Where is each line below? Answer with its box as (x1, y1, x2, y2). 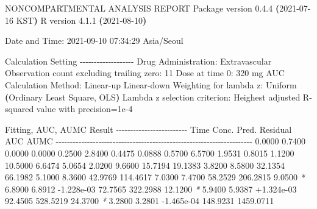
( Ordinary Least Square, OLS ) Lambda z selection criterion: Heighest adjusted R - (5, 90, 312, 103)
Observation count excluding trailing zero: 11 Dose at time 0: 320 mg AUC (5, 66, 285, 79)
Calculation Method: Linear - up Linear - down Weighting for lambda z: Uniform (5, 78, 297, 91)
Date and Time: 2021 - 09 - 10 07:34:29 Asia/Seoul (5, 34, 183, 47)
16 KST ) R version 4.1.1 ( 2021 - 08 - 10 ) (5, 13, 147, 26)
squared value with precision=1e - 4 (5, 102, 133, 115)
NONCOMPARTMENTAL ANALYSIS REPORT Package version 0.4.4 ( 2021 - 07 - (5, 2, 311, 14)
